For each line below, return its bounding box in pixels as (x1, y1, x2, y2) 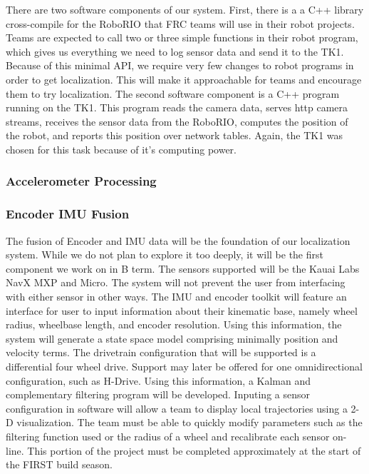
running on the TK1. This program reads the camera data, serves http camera (6, 100, 348, 115)
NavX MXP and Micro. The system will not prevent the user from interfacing (6, 275, 345, 290)
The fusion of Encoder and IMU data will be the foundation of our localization (6, 233, 350, 248)
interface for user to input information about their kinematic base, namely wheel (6, 303, 358, 318)
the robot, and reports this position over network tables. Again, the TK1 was (6, 128, 343, 143)
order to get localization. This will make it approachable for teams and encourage (6, 71, 362, 86)
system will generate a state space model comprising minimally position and (6, 331, 338, 346)
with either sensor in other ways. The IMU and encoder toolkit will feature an (6, 288, 347, 303)
